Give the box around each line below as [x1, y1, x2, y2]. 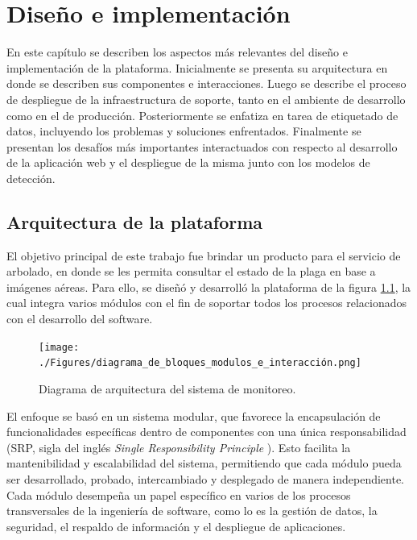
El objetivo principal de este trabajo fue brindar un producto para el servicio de [6, 247, 401, 264]
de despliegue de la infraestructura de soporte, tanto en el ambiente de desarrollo [6, 90, 406, 107]
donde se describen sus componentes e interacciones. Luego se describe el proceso [6, 75, 407, 92]
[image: [39, 341, 80, 353]
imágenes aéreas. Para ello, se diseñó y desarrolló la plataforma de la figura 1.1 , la [6, 278, 411, 295]
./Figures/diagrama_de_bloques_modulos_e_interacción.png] [39, 357, 361, 369]
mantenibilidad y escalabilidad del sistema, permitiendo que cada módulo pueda [6, 455, 402, 471]
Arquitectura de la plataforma [6, 209, 263, 234]
